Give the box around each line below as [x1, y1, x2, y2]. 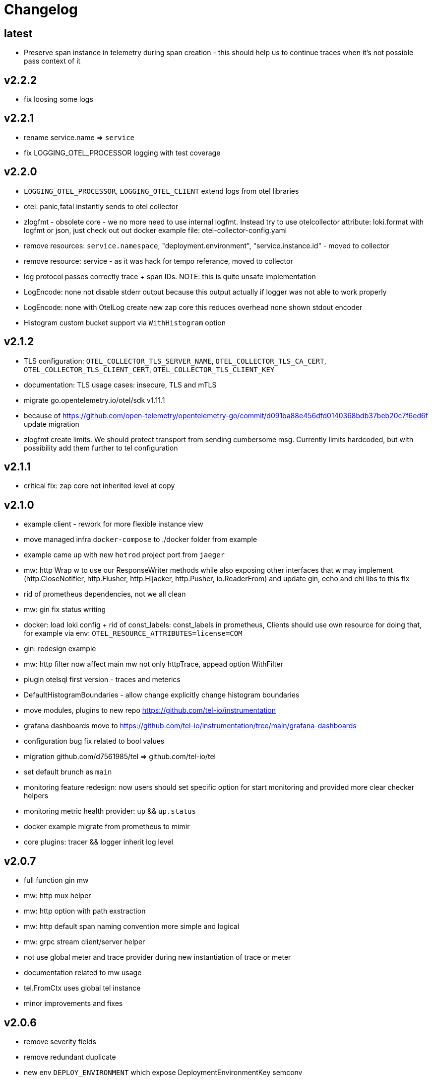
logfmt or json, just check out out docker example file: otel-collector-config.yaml [24, 226, 287, 234]
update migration [24, 419, 79, 428]
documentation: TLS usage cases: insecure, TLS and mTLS [24, 380, 217, 389]
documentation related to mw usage [24, 968, 142, 977]
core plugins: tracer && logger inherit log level [24, 838, 173, 847]
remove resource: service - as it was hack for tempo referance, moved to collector [24, 256, 293, 265]
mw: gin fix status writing [24, 605, 106, 614]
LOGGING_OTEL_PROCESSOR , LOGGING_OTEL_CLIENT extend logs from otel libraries [24, 186, 299, 195]
